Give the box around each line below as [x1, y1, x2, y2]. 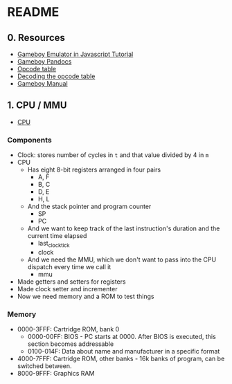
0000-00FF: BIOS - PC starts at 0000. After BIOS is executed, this [27, 333, 216, 341]
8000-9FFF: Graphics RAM [17, 369, 95, 378]
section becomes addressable [27, 340, 114, 348]
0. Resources [7, 32, 66, 44]
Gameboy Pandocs [17, 57, 72, 66]
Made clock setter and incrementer [17, 284, 118, 293]
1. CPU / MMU [7, 100, 67, 111]
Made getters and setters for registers [17, 277, 126, 286]
